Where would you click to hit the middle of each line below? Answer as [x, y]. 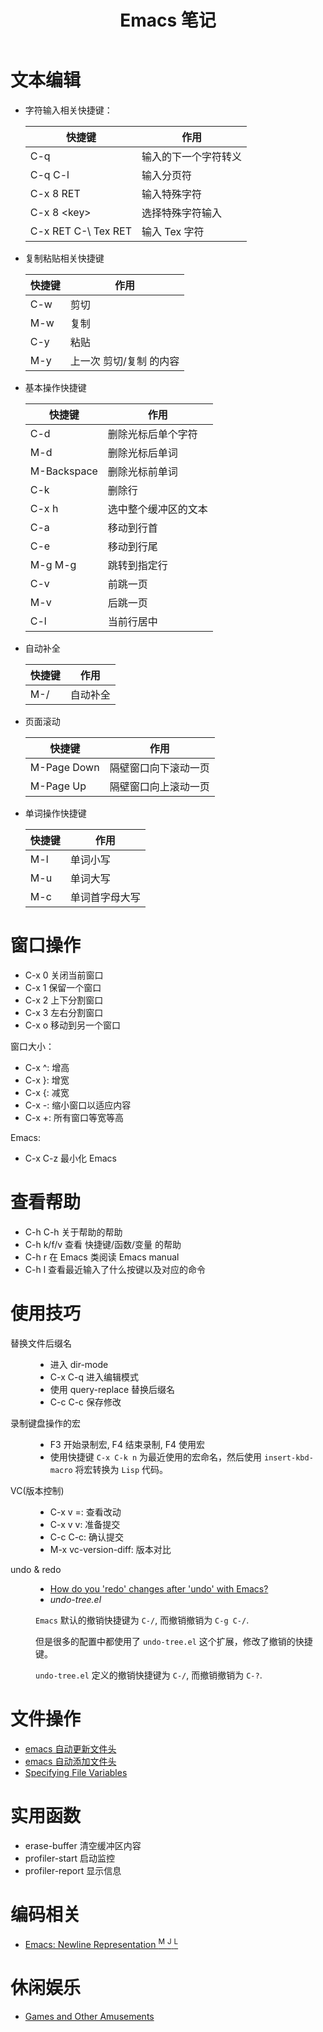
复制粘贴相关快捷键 [64, 258]
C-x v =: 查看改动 [85, 1512]
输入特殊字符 [172, 194]
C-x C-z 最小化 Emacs [70, 1158]
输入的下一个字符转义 [192, 156]
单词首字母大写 [105, 897]
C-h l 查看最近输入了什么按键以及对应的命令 [115, 1269]
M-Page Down [64, 767]
